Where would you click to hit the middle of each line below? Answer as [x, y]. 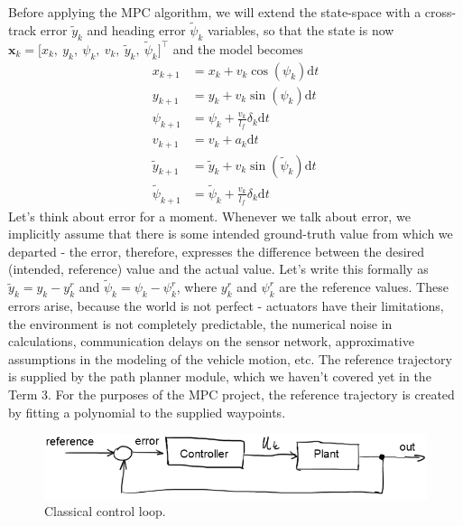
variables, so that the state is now [301, 29]
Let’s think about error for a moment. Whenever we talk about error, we [209, 216]
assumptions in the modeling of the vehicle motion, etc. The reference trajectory [230, 358]
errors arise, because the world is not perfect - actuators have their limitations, [226, 305]
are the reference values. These [364, 287]
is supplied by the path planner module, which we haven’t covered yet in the [220, 376]
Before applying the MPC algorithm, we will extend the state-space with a [215, 12]
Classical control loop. [105, 511]
